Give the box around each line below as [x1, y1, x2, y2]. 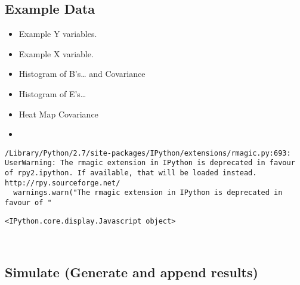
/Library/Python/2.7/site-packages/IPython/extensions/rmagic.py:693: [5, 148, 291, 157]
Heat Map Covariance [18, 107, 98, 120]
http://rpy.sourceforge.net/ [5, 178, 120, 187]
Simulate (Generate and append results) [5, 263, 258, 281]
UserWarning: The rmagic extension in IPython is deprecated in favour [5, 159, 295, 168]
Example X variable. [18, 47, 94, 60]
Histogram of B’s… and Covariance [18, 67, 146, 80]
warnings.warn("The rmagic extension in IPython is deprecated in [13, 188, 283, 197]
